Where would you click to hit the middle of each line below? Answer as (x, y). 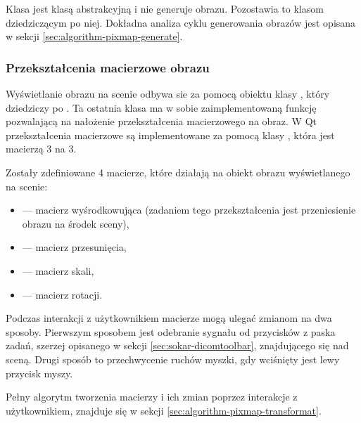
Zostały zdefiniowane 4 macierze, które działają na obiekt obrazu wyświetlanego (178, 172)
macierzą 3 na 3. (41, 149)
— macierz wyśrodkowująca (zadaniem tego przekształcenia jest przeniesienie (189, 210)
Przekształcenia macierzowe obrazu (108, 67)
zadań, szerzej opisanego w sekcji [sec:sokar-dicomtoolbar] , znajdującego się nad (177, 345)
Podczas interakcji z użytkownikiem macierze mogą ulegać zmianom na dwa (169, 318)
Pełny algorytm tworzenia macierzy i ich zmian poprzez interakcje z (152, 397)
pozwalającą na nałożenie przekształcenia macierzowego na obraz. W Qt (161, 121)
